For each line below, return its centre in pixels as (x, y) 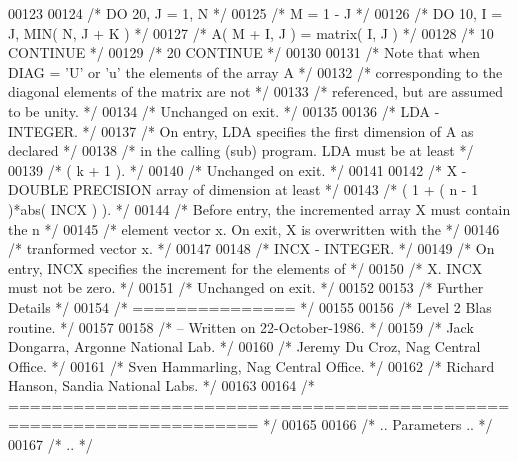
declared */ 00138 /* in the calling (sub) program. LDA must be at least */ (241, 150)
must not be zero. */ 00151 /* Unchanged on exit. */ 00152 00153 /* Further (246, 287)
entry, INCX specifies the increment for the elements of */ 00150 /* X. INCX (245, 267)
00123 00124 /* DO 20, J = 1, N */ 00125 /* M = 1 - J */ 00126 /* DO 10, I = (255, 13)
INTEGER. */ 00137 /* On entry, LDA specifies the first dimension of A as (241, 130)
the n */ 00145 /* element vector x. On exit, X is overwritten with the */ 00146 (254, 228)
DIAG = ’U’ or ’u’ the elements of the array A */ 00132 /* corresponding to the (255, 71)
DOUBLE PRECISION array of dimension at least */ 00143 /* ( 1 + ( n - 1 (243, 189)
